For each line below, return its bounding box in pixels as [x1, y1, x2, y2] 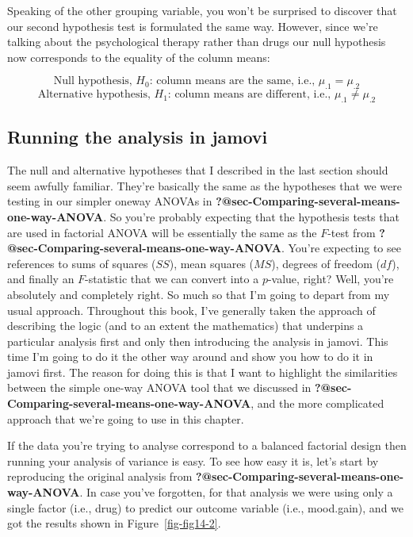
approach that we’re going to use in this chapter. [7, 410, 244, 427]
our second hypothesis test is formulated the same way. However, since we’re [7, 17, 378, 34]
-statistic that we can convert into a [85, 270, 259, 287]
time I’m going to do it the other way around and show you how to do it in [7, 348, 373, 365]
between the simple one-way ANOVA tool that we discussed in [7, 379, 312, 396]
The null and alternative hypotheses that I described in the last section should [7, 162, 388, 178]
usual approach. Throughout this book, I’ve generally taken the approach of [7, 301, 376, 318]
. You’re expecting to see [281, 240, 401, 256]
